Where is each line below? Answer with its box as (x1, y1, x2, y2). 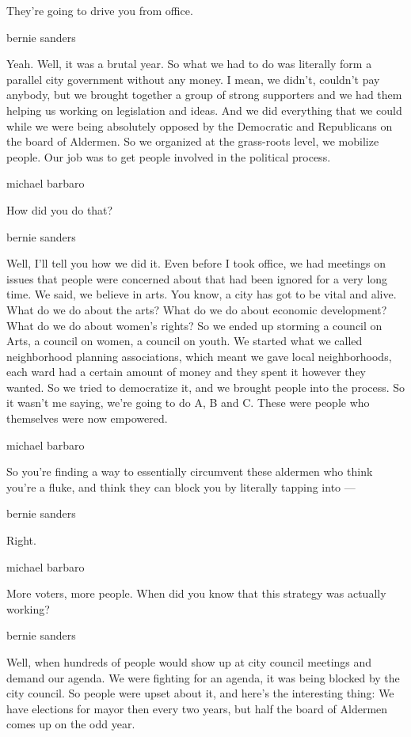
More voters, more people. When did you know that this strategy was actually (6, 585, 386, 602)
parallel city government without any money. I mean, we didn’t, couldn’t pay (6, 70, 380, 87)
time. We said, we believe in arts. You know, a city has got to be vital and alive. (6, 286, 397, 302)
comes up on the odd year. (6, 716, 135, 732)
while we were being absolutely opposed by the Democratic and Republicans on (6, 117, 393, 134)
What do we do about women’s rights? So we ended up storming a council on (6, 317, 382, 333)
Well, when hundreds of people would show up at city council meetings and (6, 654, 372, 670)
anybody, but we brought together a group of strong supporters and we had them (6, 86, 402, 103)
